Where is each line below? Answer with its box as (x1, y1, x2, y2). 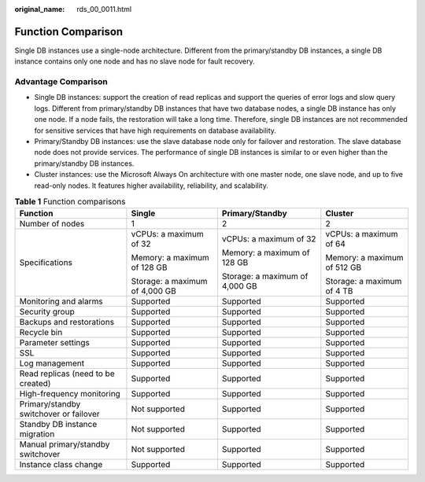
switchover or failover (19, 409, 100, 420)
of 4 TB (325, 285, 353, 296)
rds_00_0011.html (76, 5, 132, 13)
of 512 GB (325, 262, 362, 273)
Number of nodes (19, 219, 85, 230)
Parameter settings (19, 337, 91, 348)
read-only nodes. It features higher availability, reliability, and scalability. (34, 181, 269, 190)
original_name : (14, 5, 65, 13)
